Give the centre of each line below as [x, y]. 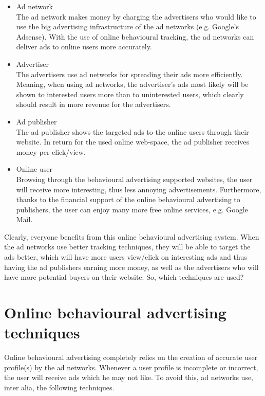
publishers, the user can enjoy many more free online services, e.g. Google [132, 209]
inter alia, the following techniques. [59, 387]
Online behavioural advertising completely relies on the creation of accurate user [131, 357]
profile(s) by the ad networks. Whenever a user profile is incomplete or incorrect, [131, 367]
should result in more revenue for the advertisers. [93, 104]
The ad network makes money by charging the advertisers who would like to [136, 16]
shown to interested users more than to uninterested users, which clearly [130, 94]
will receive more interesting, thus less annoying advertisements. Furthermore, [139, 189]
